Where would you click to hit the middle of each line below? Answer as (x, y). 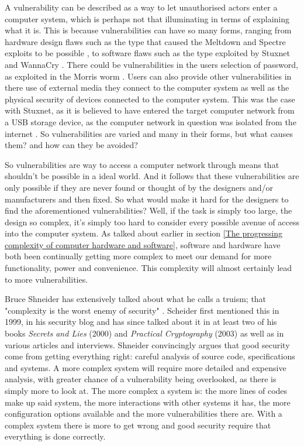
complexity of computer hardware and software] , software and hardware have (143, 244)
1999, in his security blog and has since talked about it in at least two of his (141, 322)
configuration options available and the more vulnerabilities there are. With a (144, 414)
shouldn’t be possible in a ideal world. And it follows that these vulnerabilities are (152, 176)
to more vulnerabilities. (46, 279)
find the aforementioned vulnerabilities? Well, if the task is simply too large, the (148, 210)
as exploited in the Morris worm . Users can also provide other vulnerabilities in (148, 76)
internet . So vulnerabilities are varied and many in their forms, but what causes (149, 133)
